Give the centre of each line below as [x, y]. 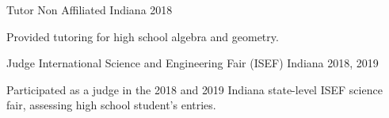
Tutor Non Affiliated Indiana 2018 [90, 10]
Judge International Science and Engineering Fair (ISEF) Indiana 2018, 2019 [193, 63]
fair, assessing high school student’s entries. [111, 105]
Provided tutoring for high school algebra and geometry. [143, 36]
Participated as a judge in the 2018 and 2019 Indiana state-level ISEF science [194, 89]
